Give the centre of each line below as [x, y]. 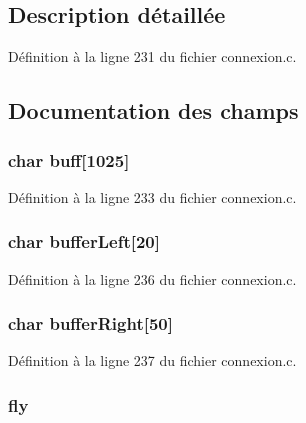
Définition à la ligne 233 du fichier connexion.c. [152, 196]
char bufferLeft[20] [84, 241]
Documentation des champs [153, 110]
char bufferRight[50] [90, 323]
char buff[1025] [69, 159]
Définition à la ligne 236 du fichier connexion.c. [152, 278]
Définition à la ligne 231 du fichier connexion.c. [152, 56]
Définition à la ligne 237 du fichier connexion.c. [152, 360]
